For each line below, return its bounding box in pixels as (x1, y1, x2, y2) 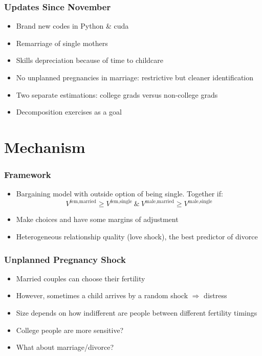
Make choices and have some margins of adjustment (16, 214, 179, 225)
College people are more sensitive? (16, 324, 124, 335)
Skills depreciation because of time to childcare (16, 55, 164, 65)
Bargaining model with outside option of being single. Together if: (16, 188, 223, 199)
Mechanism (4, 136, 85, 157)
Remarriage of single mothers (16, 37, 108, 48)
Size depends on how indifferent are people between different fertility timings (16, 307, 257, 318)
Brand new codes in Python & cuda (16, 20, 129, 31)
